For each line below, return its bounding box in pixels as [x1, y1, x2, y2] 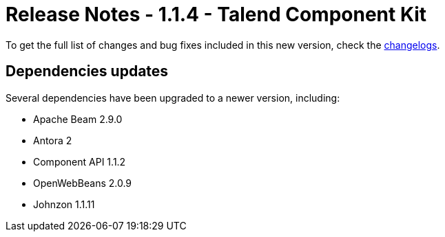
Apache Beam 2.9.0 [33, 113, 123, 125]
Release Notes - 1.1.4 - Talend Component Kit [6, 3, 427, 26]
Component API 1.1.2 [33, 155, 126, 168]
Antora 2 [33, 134, 72, 146]
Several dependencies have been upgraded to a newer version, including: [6, 91, 340, 104]
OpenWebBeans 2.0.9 [33, 177, 132, 189]
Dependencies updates [6, 63, 169, 80]
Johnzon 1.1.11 [33, 198, 95, 210]
